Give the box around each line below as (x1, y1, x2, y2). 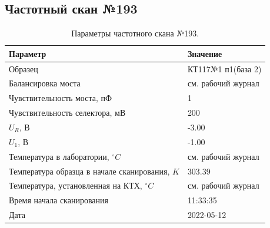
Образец (9, 62, 38, 75)
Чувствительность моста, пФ (9, 92, 112, 104)
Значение (187, 47, 222, 59)
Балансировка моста (9, 77, 81, 89)
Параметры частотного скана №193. (71, 27, 199, 39)
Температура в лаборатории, (9, 150, 109, 162)
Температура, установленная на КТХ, (9, 179, 142, 192)
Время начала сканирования (9, 194, 108, 206)
